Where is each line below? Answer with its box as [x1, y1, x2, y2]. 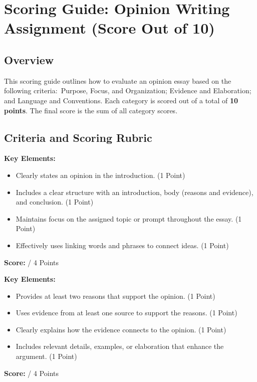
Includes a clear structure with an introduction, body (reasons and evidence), [16, 186, 253, 197]
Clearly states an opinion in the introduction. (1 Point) [16, 169, 185, 180]
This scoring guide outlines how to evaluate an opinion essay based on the [4, 75, 231, 86]
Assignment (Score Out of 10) [4, 18, 215, 38]
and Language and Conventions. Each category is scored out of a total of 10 [4, 95, 238, 105]
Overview [4, 52, 54, 67]
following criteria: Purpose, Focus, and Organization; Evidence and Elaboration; [4, 85, 251, 96]
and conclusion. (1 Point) [16, 197, 94, 207]
